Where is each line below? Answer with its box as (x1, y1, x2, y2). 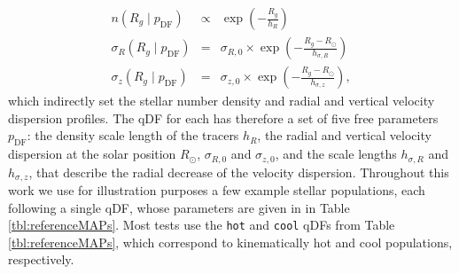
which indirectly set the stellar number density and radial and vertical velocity (8, 91, 435, 110)
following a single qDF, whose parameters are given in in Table (8, 198, 350, 216)
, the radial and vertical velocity (257, 126, 432, 145)
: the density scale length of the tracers (27, 126, 239, 145)
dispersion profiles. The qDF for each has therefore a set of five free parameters (8, 108, 439, 127)
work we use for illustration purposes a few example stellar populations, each (8, 180, 425, 199)
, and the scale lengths (275, 145, 397, 163)
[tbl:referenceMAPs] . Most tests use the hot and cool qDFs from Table (8, 215, 395, 234)
